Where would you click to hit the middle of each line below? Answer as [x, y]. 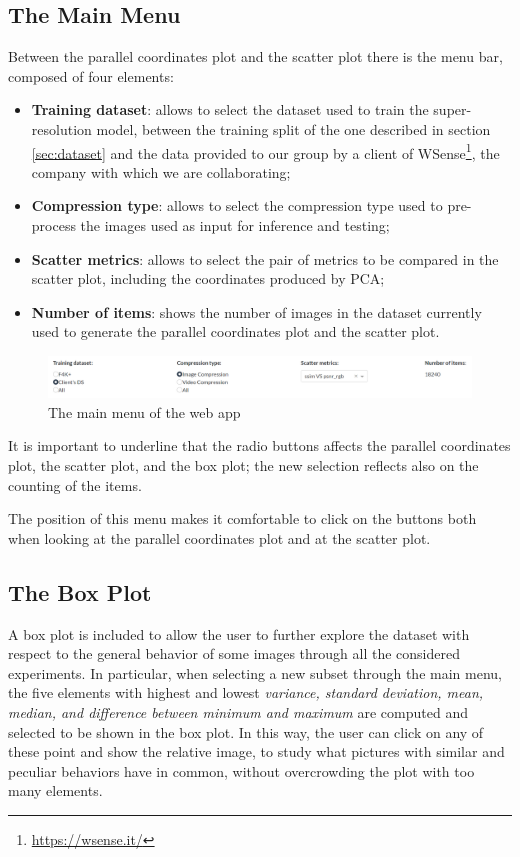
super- [452, 109]
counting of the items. [75, 484]
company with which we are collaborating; [161, 171]
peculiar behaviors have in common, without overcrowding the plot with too [241, 770]
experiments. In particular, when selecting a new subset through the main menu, [255, 672]
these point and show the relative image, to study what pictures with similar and [256, 751]
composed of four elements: [91, 75]
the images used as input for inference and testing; [235, 225]
